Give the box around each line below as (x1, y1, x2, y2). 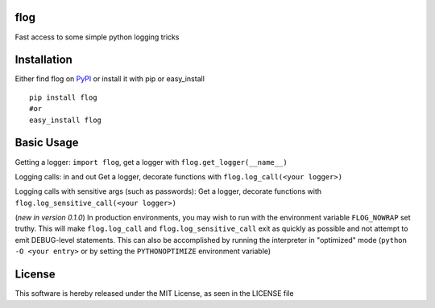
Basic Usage (14, 136, 79, 150)
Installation (14, 53, 72, 67)
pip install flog (29, 92, 97, 102)
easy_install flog (29, 115, 102, 125)
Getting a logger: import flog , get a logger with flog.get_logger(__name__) (14, 157, 288, 166)
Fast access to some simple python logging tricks (14, 32, 180, 42)
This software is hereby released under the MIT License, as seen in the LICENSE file (14, 289, 294, 298)
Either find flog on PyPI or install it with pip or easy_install (14, 74, 205, 84)
